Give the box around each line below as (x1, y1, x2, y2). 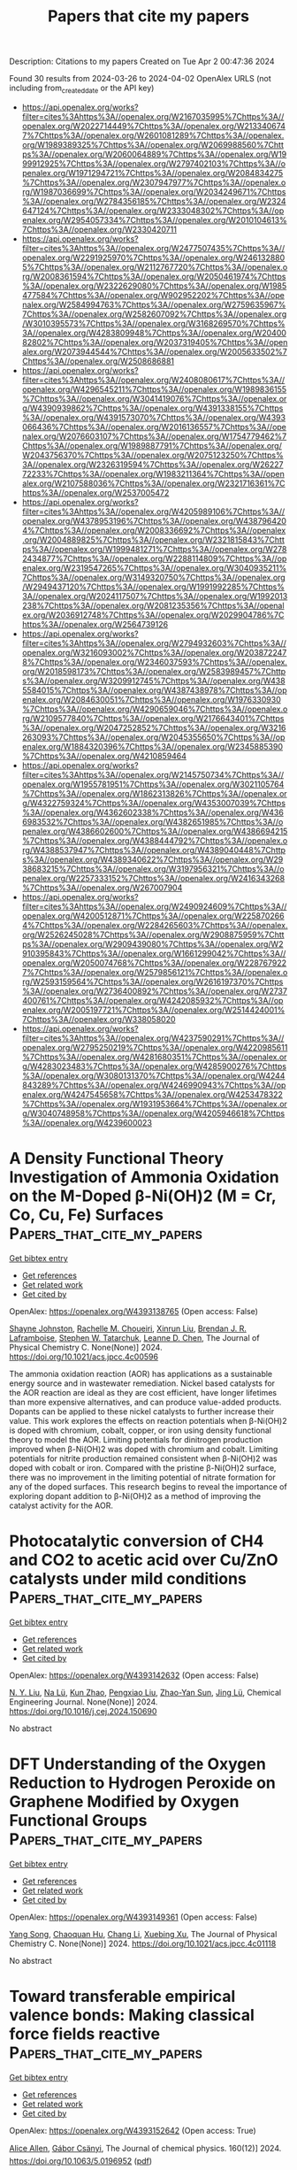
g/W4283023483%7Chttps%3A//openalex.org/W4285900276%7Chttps (21, 1060, 287, 1072)
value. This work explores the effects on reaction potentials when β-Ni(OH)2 (9, 1415, 287, 1426)
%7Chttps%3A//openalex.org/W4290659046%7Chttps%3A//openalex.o (21, 704, 288, 714)
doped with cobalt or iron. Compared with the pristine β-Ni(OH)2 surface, (9, 1462, 277, 1473)
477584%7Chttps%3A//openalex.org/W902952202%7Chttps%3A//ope (21, 289, 285, 300)
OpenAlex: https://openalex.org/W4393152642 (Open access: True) (9, 2125, 256, 2135)
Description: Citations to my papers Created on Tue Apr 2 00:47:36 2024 (9, 56, 275, 67)
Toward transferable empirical (9, 1986, 236, 2006)
